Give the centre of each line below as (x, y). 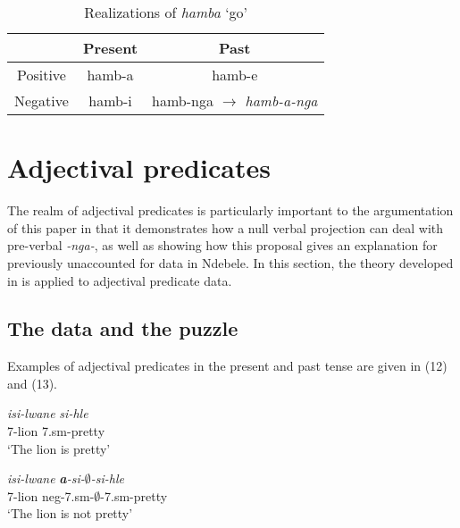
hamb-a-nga (281, 101)
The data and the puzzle (123, 328)
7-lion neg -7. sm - (51, 495)
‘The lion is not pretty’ (70, 513)
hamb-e (235, 75)
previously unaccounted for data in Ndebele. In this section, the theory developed (230, 262)
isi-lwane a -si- (46, 478)
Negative (42, 101)
